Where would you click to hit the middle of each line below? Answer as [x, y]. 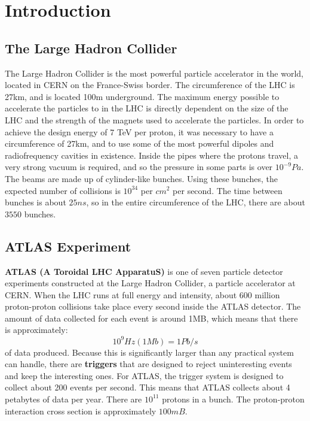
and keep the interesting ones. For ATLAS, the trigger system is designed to [144, 375]
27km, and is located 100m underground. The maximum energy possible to [142, 96]
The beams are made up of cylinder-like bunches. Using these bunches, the [141, 178]
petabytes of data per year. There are [73, 399]
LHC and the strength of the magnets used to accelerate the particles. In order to [154, 119]
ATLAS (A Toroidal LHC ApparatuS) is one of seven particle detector [144, 271]
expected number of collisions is [63, 190]
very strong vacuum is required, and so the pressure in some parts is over [139, 167]
